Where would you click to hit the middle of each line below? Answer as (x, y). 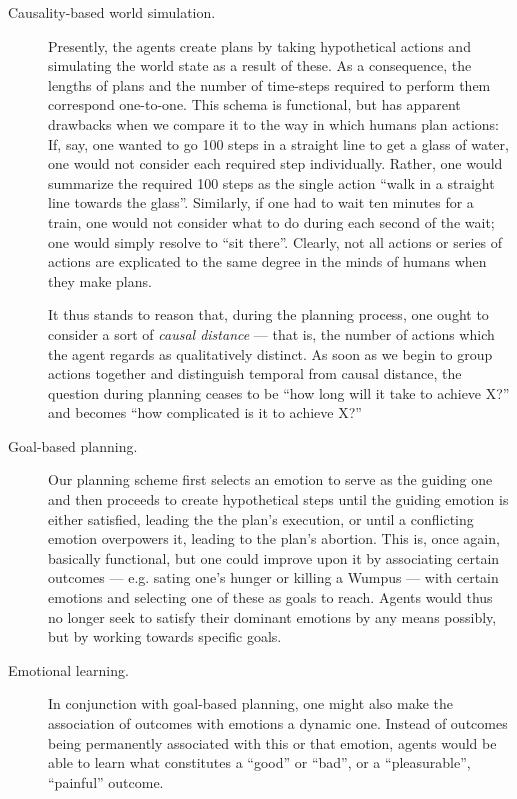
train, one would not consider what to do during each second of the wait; (271, 221)
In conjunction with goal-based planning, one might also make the (251, 703)
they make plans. (100, 280)
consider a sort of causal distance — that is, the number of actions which (271, 333)
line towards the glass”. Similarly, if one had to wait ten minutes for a (261, 202)
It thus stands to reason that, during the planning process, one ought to (268, 314)
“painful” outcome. (106, 781)
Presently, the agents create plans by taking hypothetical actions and (259, 45)
